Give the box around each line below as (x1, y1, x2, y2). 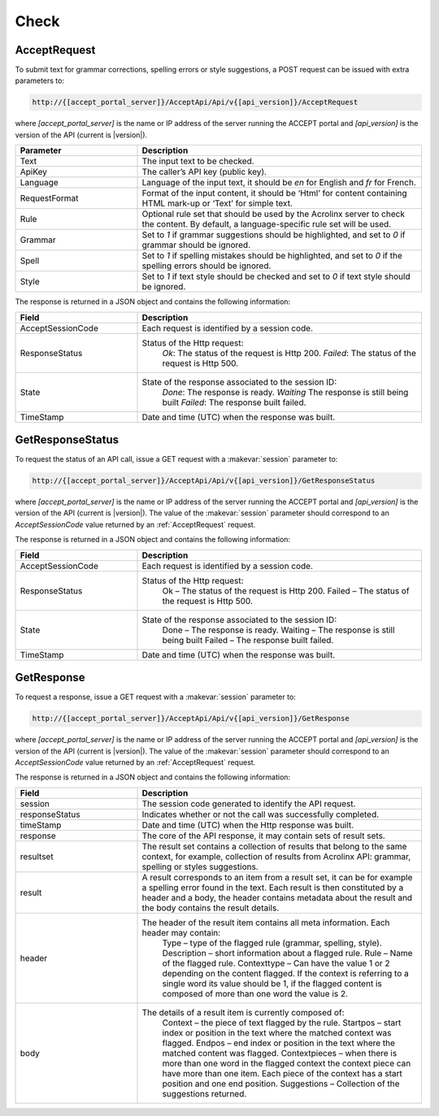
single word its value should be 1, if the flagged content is (162, 978, 382, 989)
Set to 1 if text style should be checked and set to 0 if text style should (141, 271, 411, 282)
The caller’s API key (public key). (141, 167, 267, 178)
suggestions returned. (162, 1088, 247, 1099)
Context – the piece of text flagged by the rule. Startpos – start (162, 1017, 402, 1028)
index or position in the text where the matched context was (162, 1027, 392, 1038)
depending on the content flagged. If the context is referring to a (162, 967, 410, 979)
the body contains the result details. (141, 902, 280, 914)
